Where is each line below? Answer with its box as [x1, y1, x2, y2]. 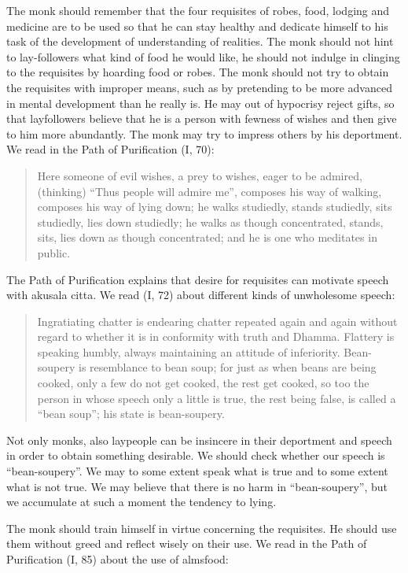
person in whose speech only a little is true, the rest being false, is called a [37, 390, 396, 406]
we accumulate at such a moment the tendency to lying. [6, 494, 277, 510]
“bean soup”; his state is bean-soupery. [37, 405, 225, 422]
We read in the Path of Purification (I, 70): [6, 141, 215, 157]
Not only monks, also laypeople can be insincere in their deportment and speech [6, 431, 392, 448]
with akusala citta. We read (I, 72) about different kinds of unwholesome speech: [6, 286, 395, 303]
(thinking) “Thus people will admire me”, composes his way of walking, [37, 183, 382, 199]
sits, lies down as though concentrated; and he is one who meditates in [37, 229, 377, 246]
